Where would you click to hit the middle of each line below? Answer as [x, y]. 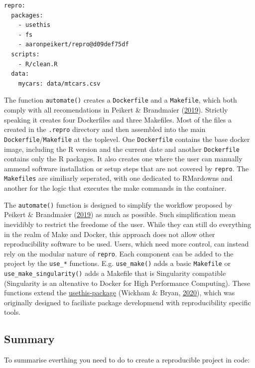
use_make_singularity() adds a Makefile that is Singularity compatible [115, 273]
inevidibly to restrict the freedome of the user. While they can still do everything [128, 224]
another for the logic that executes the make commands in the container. [115, 188]
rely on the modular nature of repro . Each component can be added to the [119, 253]
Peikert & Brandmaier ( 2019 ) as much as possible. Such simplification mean [120, 214]
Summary [29, 339]
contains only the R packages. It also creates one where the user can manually [123, 159]
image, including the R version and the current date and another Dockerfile [122, 149]
